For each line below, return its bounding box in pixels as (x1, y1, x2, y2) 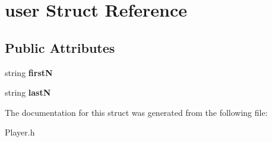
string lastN (5, 86, 51, 99)
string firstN (5, 66, 53, 78)
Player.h (5, 126, 35, 138)
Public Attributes (5, 38, 115, 56)
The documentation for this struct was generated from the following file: (5, 106, 268, 118)
